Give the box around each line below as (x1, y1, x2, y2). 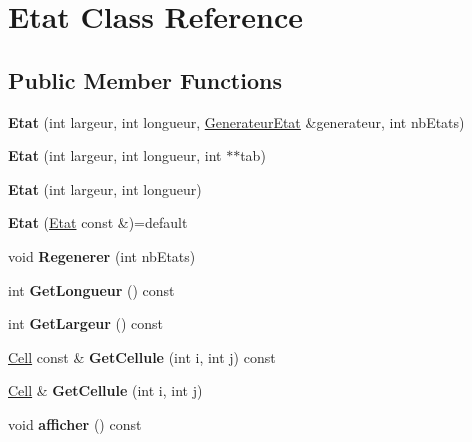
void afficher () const (8, 413, 142, 434)
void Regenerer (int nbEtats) (8, 245, 196, 266)
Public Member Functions (8, 64, 282, 95)
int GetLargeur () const (8, 313, 164, 334)
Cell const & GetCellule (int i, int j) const (8, 346, 276, 367)
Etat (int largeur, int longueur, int (8, 145, 222, 166)
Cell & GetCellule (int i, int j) (8, 380, 203, 401)
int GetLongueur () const (8, 279, 175, 300)
